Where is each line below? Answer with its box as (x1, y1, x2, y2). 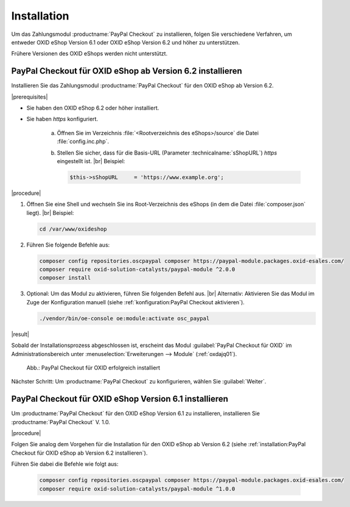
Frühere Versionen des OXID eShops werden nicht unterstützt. (11, 50, 167, 57)
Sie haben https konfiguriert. (26, 116, 99, 123)
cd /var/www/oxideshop (39, 225, 107, 233)
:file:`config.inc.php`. (57, 138, 110, 145)
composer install (39, 274, 91, 281)
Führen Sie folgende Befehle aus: (26, 241, 110, 248)
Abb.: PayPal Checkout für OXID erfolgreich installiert (26, 364, 161, 371)
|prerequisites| (11, 93, 48, 100)
